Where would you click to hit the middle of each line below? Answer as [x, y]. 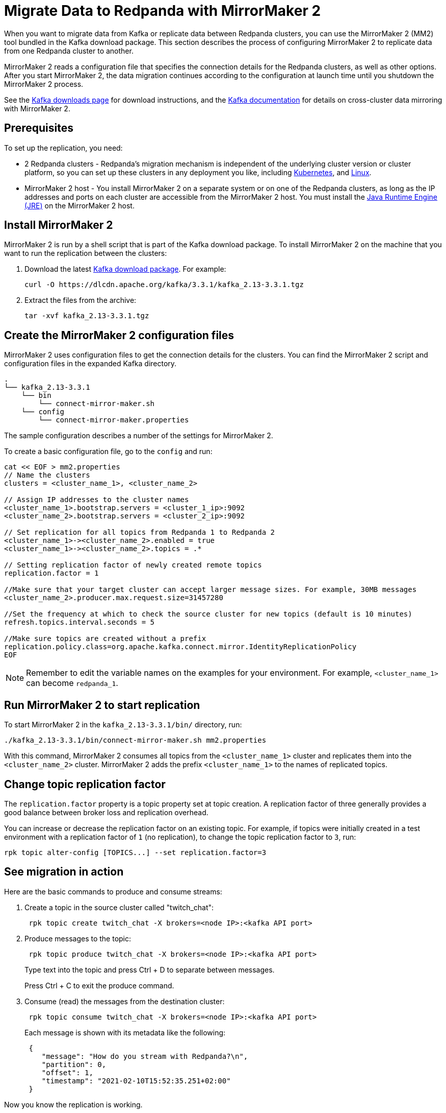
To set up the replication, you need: [63, 148]
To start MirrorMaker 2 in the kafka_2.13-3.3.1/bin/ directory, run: [123, 725]
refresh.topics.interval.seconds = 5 [80, 622]
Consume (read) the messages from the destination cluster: [125, 1001]
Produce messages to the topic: [78, 938]
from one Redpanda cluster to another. [69, 51]
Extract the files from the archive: [81, 300]
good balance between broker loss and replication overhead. [106, 812]
